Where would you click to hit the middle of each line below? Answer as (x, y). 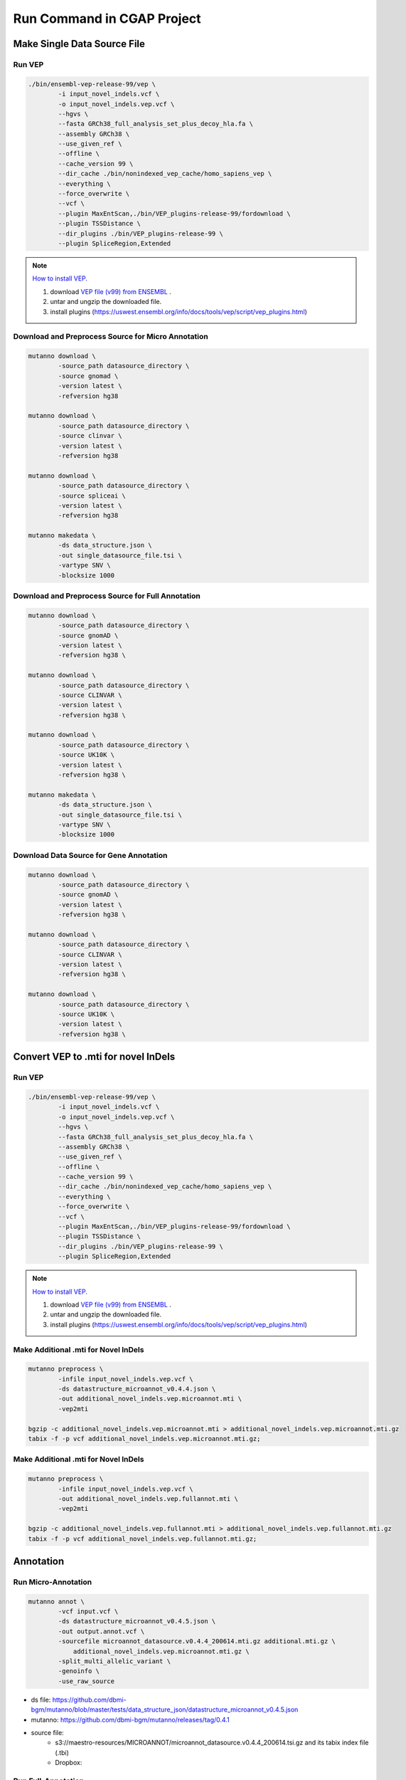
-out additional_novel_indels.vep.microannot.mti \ (150, 1399)
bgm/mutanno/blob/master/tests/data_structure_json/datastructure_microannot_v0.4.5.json (165, 1710)
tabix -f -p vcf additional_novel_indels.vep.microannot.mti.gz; (144, 1439)
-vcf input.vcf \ (88, 1612)
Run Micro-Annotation (53, 1582)
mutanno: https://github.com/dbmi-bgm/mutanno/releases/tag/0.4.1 (130, 1719)
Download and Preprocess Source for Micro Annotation (111, 337)
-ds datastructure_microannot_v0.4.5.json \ (137, 1621)
